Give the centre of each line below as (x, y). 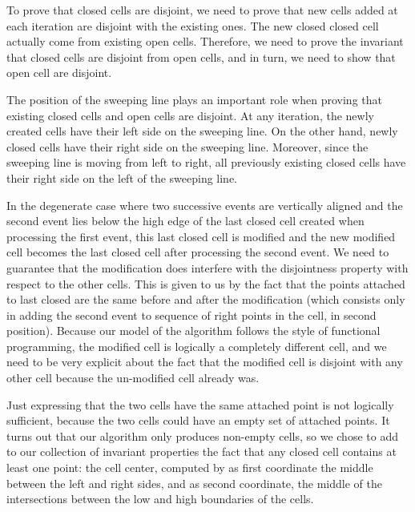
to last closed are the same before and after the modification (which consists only (206, 299)
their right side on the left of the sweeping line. (122, 177)
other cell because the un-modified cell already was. (133, 378)
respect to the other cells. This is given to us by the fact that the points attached (206, 283)
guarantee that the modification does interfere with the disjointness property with (207, 267)
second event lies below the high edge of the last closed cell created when (185, 221)
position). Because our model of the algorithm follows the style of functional (193, 331)
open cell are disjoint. (59, 73)
